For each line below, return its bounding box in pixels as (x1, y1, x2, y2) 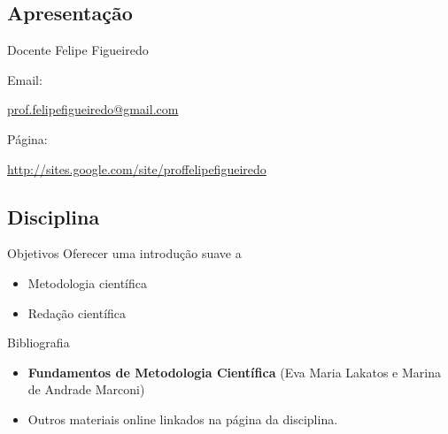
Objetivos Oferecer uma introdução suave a (7, 244, 242, 263)
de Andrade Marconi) (27, 380, 145, 399)
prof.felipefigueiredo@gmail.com (7, 100, 179, 118)
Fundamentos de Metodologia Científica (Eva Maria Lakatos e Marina (27, 362, 441, 381)
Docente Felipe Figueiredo (7, 41, 149, 59)
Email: (7, 70, 42, 88)
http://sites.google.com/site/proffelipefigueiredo (7, 159, 266, 178)
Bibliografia (7, 333, 70, 352)
